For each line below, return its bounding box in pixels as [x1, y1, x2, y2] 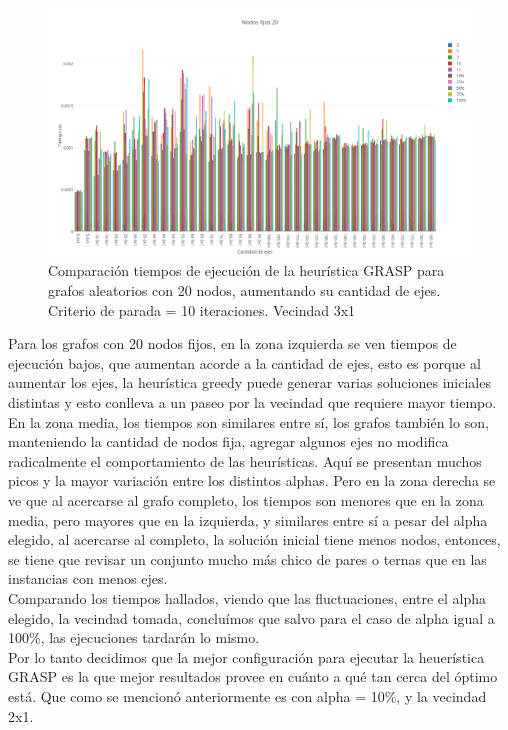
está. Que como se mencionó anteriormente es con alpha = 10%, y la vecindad [8, 685, 487, 706]
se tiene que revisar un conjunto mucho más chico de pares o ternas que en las [8, 548, 487, 569]
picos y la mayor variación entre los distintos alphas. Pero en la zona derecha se [8, 470, 496, 491]
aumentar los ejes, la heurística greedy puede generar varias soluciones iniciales [8, 372, 491, 393]
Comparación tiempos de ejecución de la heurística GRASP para [48, 260, 445, 281]
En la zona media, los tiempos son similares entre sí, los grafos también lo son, [8, 411, 489, 432]
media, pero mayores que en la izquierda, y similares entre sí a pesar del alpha [8, 509, 488, 530]
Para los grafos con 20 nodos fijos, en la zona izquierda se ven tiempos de [8, 333, 457, 354]
